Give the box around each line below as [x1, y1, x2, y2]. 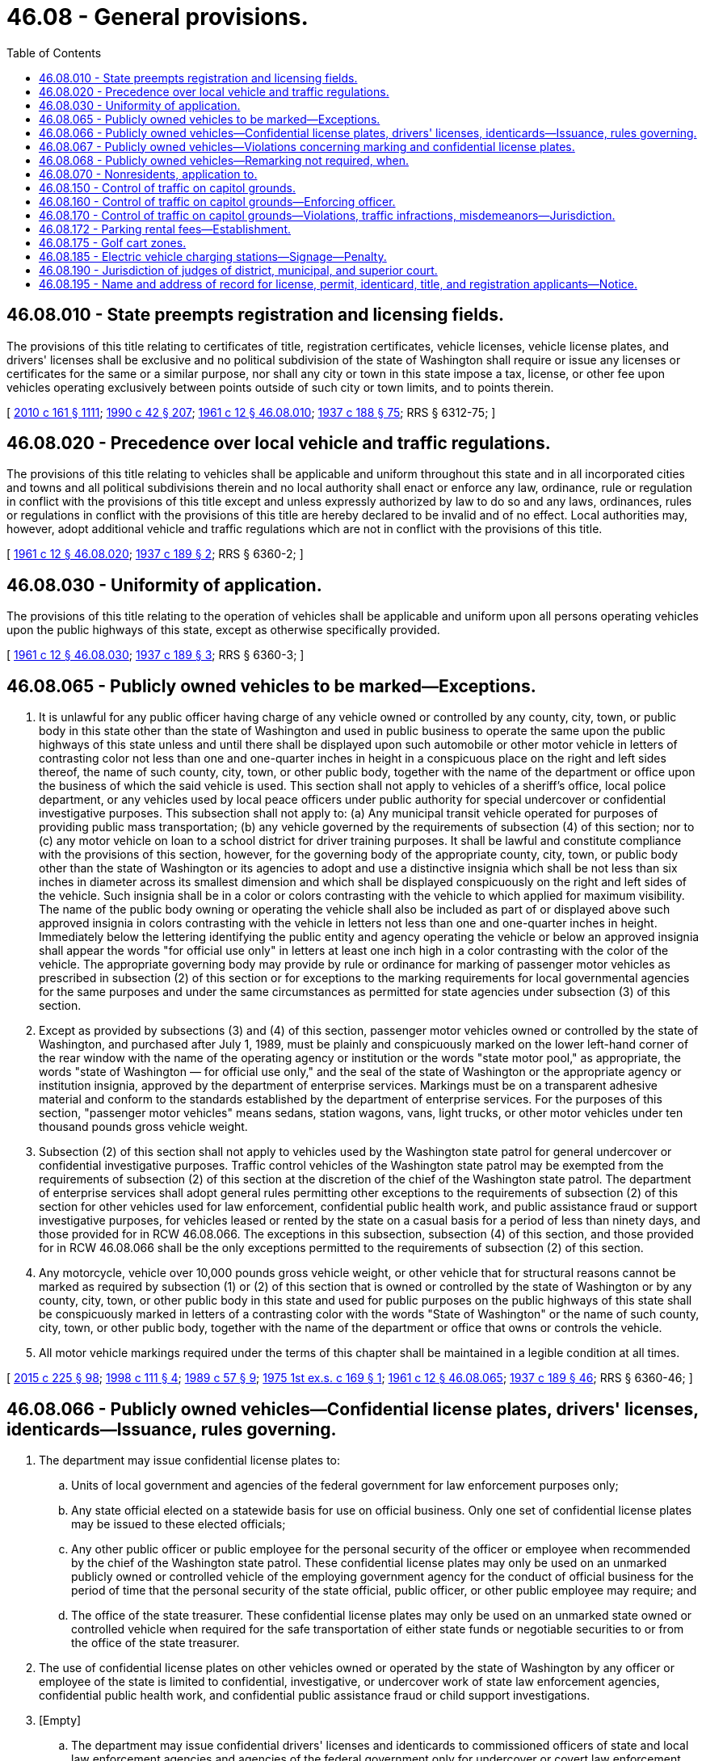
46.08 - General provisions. [6, 3, 309, 31]
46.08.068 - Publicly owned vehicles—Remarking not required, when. [39, 153, 410, 167]
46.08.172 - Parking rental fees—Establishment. [39, 221, 292, 236]
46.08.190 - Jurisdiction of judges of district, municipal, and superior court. [39, 263, 438, 277]
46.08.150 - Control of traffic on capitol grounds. [39, 180, 296, 195]
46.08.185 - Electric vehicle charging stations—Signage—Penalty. [39, 249, 387, 263]
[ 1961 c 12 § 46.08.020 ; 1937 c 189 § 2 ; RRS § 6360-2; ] [6, 547, 304, 561]
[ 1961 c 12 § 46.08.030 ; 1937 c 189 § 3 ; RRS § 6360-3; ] [6, 648, 305, 662]
